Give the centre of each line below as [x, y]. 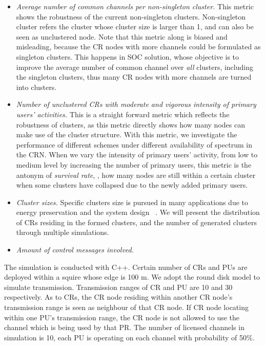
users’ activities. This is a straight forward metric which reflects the [123, 114]
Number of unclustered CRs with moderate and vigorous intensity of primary [136, 104]
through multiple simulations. [63, 232]
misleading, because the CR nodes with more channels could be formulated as [138, 47]
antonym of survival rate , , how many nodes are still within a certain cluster [136, 175]
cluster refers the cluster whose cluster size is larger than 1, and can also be [135, 26]
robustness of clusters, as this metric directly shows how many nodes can [130, 124]
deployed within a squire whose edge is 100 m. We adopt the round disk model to [132, 277]
